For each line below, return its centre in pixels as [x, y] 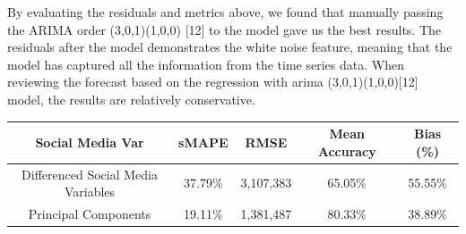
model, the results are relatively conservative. [131, 99]
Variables [90, 192]
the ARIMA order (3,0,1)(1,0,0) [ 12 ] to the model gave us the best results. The [224, 29]
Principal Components [90, 213]
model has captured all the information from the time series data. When [206, 64]
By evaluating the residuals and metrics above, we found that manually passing [225, 12]
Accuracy [347, 150]
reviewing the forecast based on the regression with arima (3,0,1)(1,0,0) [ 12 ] [213, 82]
